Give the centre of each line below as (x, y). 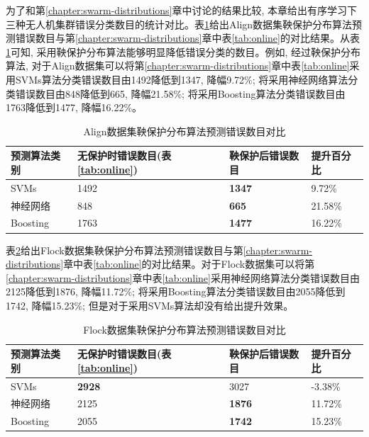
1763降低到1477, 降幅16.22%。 (74, 107)
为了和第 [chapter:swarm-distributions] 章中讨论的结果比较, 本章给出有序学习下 (182, 10)
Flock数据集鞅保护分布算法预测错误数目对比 (184, 329)
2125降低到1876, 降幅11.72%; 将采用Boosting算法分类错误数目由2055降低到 (176, 291)
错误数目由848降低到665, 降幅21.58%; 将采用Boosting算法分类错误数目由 (180, 93)
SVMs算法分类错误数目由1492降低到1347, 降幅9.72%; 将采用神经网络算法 (182, 79)
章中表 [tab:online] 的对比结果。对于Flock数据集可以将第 (189, 264)
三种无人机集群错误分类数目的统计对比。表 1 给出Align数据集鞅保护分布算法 (179, 24)
